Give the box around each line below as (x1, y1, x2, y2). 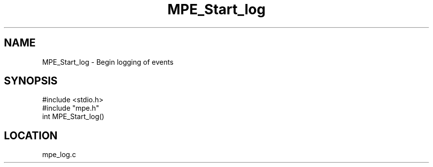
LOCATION (4, 129, 58, 142)
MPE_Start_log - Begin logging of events (42, 57, 173, 66)
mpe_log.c (42, 150, 76, 159)
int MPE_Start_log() (42, 112, 104, 121)
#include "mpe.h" (42, 104, 99, 113)
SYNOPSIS (4, 75, 58, 87)
